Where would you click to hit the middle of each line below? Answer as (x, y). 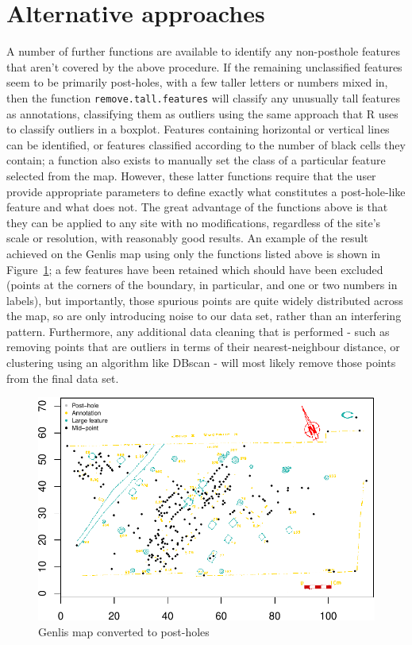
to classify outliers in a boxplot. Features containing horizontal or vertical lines (198, 129)
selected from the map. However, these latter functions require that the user (191, 175)
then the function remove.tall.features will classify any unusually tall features (203, 97)
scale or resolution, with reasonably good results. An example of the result (187, 238)
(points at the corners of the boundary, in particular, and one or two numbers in (202, 285)
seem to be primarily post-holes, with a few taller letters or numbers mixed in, (197, 82)
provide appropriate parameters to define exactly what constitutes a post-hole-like (206, 191)
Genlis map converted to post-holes (124, 631)
